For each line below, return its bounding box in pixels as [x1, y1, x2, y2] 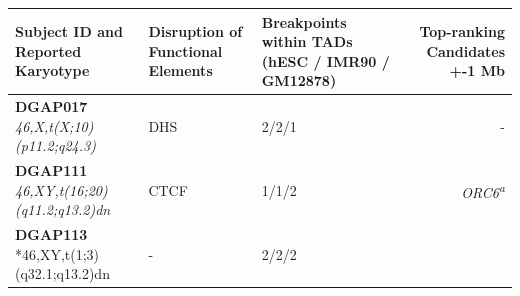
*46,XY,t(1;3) [15, 243, 100, 264]
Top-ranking [419, 21, 505, 42]
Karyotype [15, 60, 90, 81]
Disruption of [148, 21, 243, 42]
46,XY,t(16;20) [15, 179, 108, 200]
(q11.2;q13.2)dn [15, 199, 111, 220]
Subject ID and [15, 21, 123, 42]
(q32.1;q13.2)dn [15, 263, 110, 284]
